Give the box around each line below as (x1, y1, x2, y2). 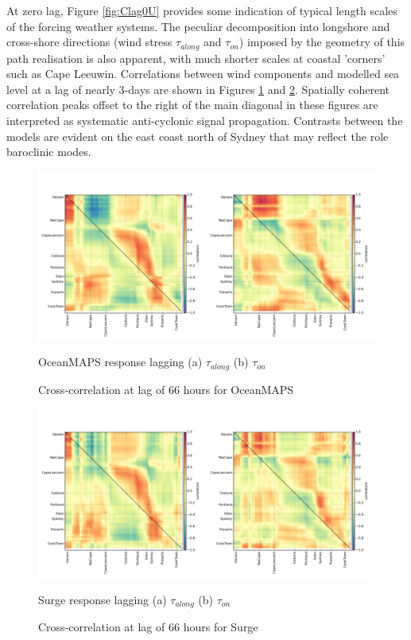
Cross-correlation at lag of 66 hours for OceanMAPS (38, 380, 294, 397)
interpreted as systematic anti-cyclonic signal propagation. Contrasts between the (6, 112, 403, 129)
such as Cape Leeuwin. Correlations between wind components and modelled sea (6, 65, 400, 82)
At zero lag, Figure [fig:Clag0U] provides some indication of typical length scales (6, 2, 397, 18)
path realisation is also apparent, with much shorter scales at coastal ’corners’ (6, 49, 386, 66)
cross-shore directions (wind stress (6, 33, 173, 50)
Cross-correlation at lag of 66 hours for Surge (38, 619, 258, 635)
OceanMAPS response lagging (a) (38, 353, 203, 370)
